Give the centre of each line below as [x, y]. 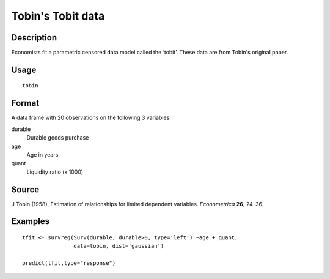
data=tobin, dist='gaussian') [119, 246]
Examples [31, 221]
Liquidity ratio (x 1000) [55, 172]
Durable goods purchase [58, 138]
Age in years [42, 154]
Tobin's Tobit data [58, 16]
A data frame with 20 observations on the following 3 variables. [91, 118]
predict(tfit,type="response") [69, 263]
